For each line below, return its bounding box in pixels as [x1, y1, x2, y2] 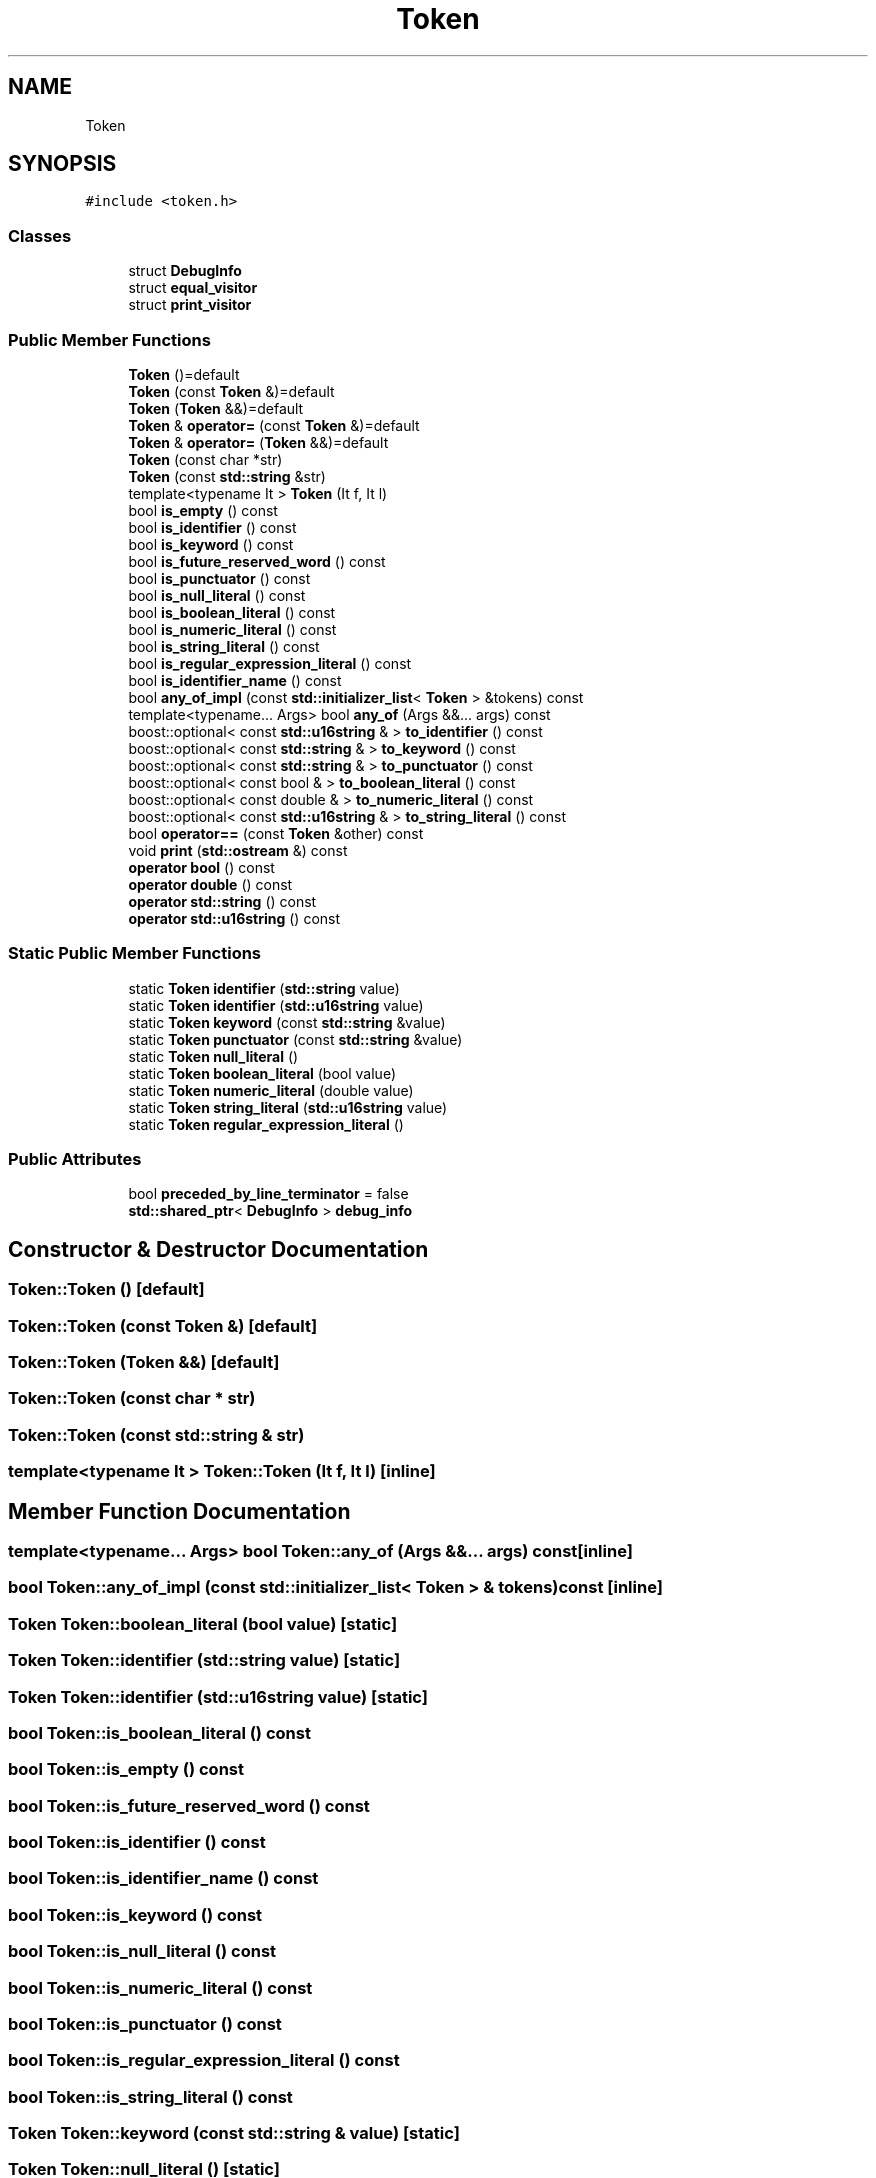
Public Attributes [8, 1149, 142, 1170]
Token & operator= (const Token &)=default [128, 416, 420, 434]
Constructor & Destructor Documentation [8, 1236, 429, 1262]
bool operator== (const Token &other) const [128, 824, 424, 842]
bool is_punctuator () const [128, 569, 311, 587]
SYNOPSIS [8, 151, 117, 177]
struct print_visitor [128, 296, 252, 314]
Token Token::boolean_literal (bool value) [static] [8, 1613, 398, 1634]
